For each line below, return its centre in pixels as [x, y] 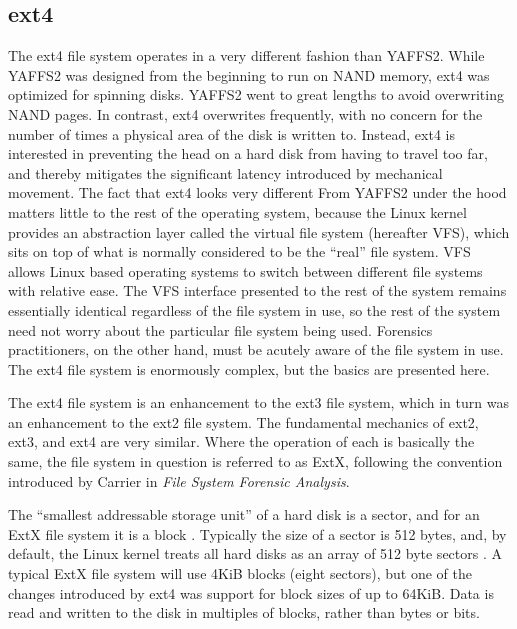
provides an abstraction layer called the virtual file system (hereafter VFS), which [259, 231]
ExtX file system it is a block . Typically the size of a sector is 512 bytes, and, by [257, 533]
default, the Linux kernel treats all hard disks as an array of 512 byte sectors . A [255, 553]
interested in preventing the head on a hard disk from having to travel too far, [248, 153]
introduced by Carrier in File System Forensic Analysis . [179, 480]
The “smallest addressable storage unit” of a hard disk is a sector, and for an [244, 514]
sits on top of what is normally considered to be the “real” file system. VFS [239, 251]
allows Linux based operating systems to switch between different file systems [245, 270]
